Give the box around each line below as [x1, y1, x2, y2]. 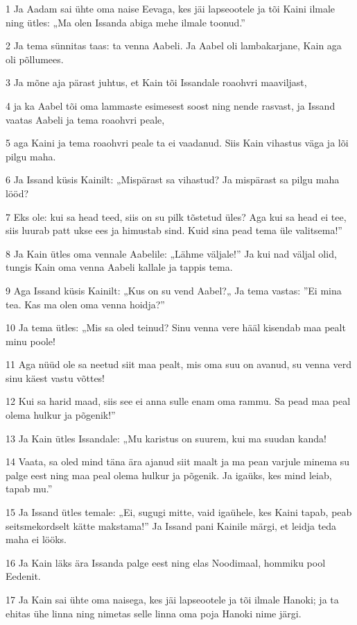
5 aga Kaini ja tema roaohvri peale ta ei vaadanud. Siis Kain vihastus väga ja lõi [6, 135, 349, 150]
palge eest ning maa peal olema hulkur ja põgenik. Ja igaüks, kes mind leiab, [6, 467, 332, 482]
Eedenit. [6, 569, 41, 583]
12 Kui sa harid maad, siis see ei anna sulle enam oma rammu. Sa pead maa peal [6, 394, 351, 408]
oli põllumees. [6, 51, 64, 66]
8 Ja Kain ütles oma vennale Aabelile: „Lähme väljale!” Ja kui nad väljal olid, [6, 246, 337, 260]
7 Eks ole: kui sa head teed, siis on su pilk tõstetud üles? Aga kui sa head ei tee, [6, 209, 347, 224]
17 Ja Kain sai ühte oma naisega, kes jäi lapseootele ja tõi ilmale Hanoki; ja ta [6, 592, 339, 606]
